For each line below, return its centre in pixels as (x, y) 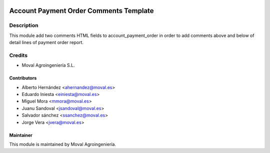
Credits (18, 55)
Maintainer (21, 135)
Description (24, 25)
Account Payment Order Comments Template (82, 11)
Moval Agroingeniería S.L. (48, 65)
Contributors (23, 78)
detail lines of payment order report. (46, 42)
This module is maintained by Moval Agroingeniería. (62, 144)
